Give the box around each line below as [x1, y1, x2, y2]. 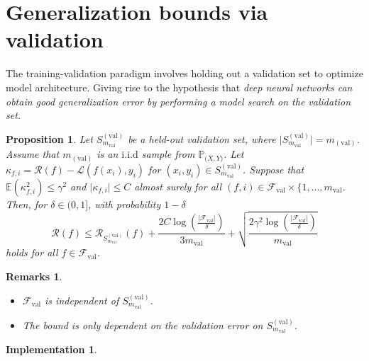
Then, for [6, 196, 48, 211]
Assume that [6, 147, 60, 161]
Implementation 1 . [6, 342, 97, 357]
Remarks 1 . [6, 269, 62, 284]
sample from [141, 147, 195, 161]
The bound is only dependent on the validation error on [22, 317, 263, 332]
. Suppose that [242, 161, 304, 176]
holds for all [6, 245, 58, 260]
